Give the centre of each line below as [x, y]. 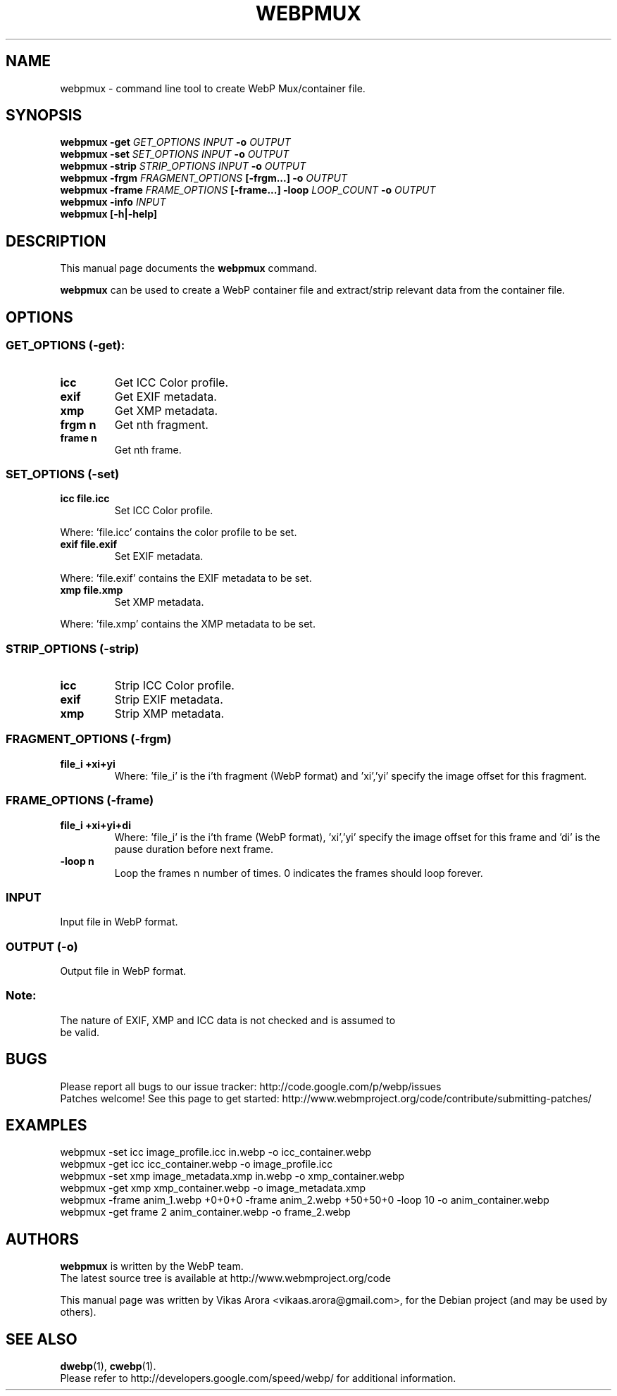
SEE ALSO [42, 1339]
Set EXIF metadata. [159, 556]
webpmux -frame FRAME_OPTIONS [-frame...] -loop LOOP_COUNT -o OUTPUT [248, 190]
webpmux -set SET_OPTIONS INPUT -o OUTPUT [175, 154]
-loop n [77, 861]
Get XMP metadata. [166, 410]
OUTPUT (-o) [42, 946]
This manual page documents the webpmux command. [189, 268]
